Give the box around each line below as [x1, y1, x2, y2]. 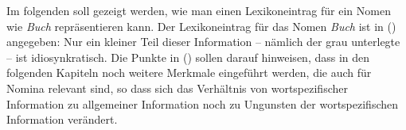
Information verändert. [6, 111, 118, 128]
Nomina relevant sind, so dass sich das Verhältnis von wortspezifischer [6, 79, 348, 96]
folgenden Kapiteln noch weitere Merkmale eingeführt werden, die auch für [6, 64, 372, 81]
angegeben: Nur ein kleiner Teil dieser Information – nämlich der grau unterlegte [6, 33, 400, 50]
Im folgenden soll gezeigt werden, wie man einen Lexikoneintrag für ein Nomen [6, 2, 391, 18]
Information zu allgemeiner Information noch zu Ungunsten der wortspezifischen [6, 95, 398, 112]
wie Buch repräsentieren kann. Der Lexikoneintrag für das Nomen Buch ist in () [6, 17, 396, 34]
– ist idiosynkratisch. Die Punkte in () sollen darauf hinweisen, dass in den [6, 48, 370, 65]
